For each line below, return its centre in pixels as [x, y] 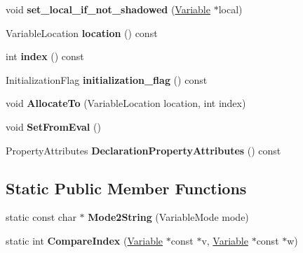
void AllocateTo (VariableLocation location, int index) [126, 103]
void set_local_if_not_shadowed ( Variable [108, 9]
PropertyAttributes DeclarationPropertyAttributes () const [143, 150]
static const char [41, 217]
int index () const [45, 56]
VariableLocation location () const [82, 32]
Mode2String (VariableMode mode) [168, 217]
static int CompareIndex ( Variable [85, 240]
